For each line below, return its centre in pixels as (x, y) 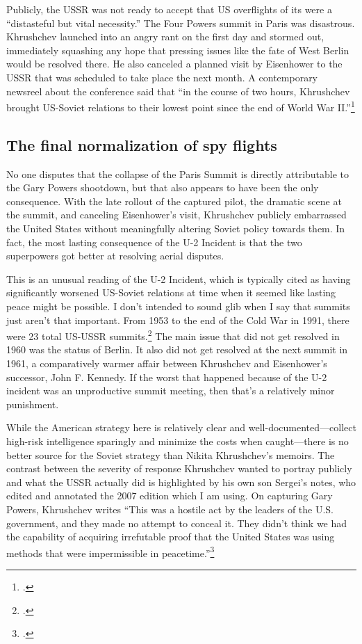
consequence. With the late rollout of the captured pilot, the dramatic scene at (174, 201)
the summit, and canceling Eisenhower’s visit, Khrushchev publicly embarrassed (176, 215)
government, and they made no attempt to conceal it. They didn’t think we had (177, 523)
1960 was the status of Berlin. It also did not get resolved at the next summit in (177, 349)
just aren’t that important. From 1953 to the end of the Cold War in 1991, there (178, 320)
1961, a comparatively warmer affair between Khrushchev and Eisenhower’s (167, 363)
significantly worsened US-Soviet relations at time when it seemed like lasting (171, 292)
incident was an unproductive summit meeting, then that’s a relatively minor (171, 391)
